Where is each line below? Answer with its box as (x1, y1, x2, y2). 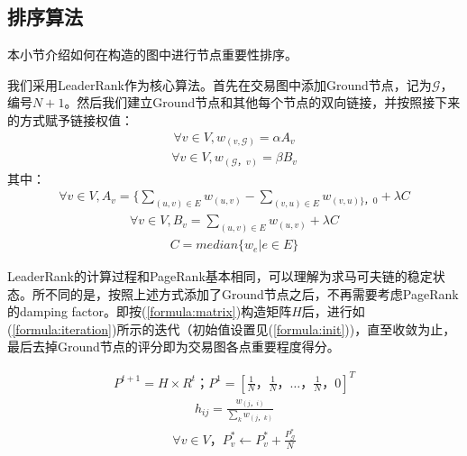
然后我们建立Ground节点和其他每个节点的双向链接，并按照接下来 (77, 93, 461, 112)
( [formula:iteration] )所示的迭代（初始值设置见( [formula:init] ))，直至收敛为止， (7, 319, 456, 338)
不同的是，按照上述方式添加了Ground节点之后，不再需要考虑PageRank (44, 284, 459, 303)
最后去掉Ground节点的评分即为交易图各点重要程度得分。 (7, 337, 340, 356)
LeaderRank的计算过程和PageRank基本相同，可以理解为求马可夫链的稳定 (7, 267, 433, 286)
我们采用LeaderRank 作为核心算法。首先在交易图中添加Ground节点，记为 (7, 75, 432, 94)
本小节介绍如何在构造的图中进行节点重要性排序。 (7, 45, 298, 64)
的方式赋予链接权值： (7, 110, 133, 129)
